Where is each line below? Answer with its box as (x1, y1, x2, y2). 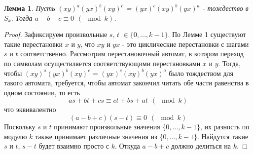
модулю (4, 131, 27, 141)
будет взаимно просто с (38, 141, 109, 151)
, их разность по (200, 121, 250, 131)
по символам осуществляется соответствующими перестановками (4, 58, 201, 68)
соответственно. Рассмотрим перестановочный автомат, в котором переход (20, 48, 244, 59)
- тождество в (202, 3, 249, 13)
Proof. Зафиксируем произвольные (4, 29, 108, 39)
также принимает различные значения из (35, 131, 157, 141)
